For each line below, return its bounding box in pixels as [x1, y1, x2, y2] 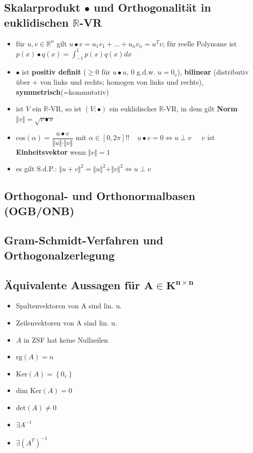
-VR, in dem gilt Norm [163, 103, 238, 114]
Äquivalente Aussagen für [4, 277, 140, 292]
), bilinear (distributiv [177, 67, 249, 77]
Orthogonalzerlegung [4, 247, 115, 263]
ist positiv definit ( [22, 67, 86, 77]
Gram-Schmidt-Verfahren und [4, 232, 163, 248]
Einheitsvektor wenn [16, 146, 86, 157]
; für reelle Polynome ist [162, 38, 237, 48]
